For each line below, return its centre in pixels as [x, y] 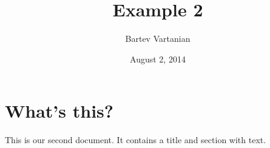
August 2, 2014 [158, 59]
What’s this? [59, 111]
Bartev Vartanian [158, 39]
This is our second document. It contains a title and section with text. [136, 140]
